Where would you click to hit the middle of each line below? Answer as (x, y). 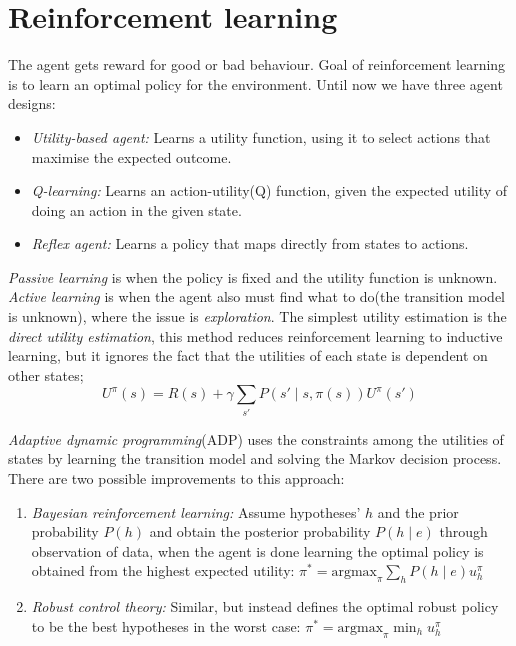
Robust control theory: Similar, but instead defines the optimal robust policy (265, 606)
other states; (46, 374)
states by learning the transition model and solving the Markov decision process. (255, 458)
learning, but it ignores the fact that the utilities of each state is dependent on (248, 355)
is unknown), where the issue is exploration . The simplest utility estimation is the (257, 316)
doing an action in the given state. (136, 209)
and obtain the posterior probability (260, 531)
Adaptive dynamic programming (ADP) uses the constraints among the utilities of (256, 438)
